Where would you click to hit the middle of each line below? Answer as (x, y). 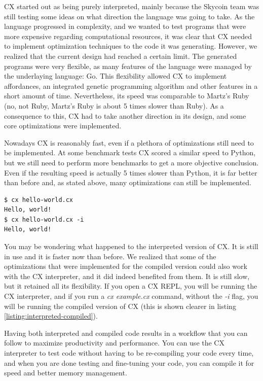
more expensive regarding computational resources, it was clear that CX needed (128, 36)
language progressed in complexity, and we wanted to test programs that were (125, 26)
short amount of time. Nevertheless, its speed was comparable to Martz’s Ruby (127, 96)
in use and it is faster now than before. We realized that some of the (110, 256)
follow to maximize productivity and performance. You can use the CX (114, 343)
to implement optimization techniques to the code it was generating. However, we (131, 46)
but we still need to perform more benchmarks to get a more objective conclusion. (131, 162)
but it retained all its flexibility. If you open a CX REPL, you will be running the (131, 286)
